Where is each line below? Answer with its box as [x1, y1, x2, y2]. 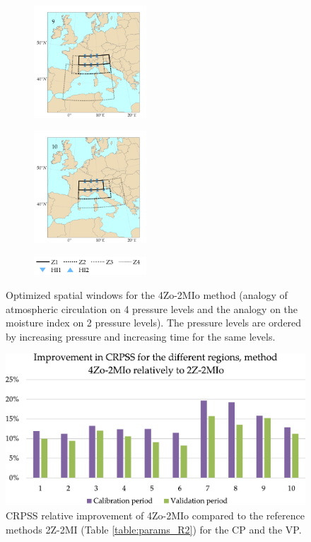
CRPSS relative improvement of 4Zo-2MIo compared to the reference [6, 508, 305, 522]
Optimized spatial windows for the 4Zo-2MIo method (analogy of [6, 287, 288, 302]
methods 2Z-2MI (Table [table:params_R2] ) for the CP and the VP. [6, 522, 302, 536]
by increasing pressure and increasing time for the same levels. [6, 329, 276, 343]
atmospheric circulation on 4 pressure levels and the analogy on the [6, 301, 298, 316]
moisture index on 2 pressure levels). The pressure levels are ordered [6, 315, 302, 330]
